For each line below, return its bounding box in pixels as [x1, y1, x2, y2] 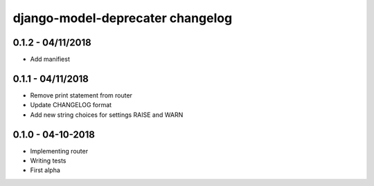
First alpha [30, 166, 60, 174]
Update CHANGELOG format [30, 101, 112, 109]
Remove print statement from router [30, 91, 133, 100]
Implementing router [30, 147, 89, 155]
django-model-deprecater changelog [12, 10, 233, 26]
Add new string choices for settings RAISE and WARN [30, 111, 184, 119]
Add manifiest [30, 55, 71, 64]
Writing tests [30, 156, 66, 165]
